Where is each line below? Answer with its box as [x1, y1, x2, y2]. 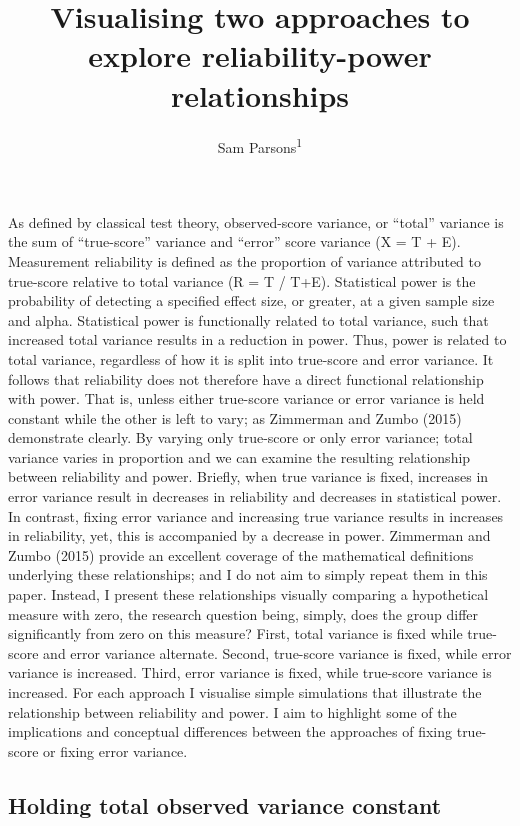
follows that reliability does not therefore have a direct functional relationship [8, 368, 484, 389]
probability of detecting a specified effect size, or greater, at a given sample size [8, 290, 495, 311]
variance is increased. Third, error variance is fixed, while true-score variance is [8, 662, 492, 683]
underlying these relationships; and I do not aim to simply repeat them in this [8, 564, 488, 585]
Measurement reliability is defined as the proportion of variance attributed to [8, 250, 482, 271]
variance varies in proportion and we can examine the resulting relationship [8, 446, 471, 467]
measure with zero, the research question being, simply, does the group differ [8, 603, 478, 624]
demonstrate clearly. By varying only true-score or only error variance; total [8, 427, 473, 448]
